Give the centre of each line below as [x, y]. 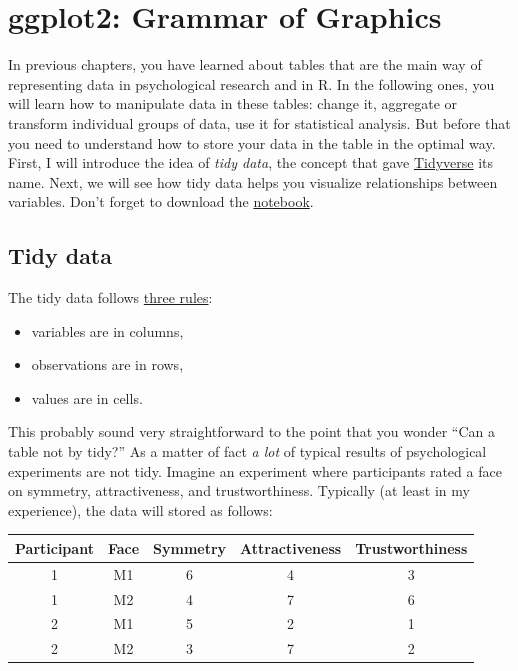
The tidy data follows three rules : [110, 297]
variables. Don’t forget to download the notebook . [161, 201]
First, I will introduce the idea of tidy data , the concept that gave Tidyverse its [251, 162]
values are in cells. [87, 397]
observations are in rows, [107, 364]
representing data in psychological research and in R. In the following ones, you [251, 83]
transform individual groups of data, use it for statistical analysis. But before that [259, 122]
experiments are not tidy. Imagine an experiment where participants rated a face [255, 470]
